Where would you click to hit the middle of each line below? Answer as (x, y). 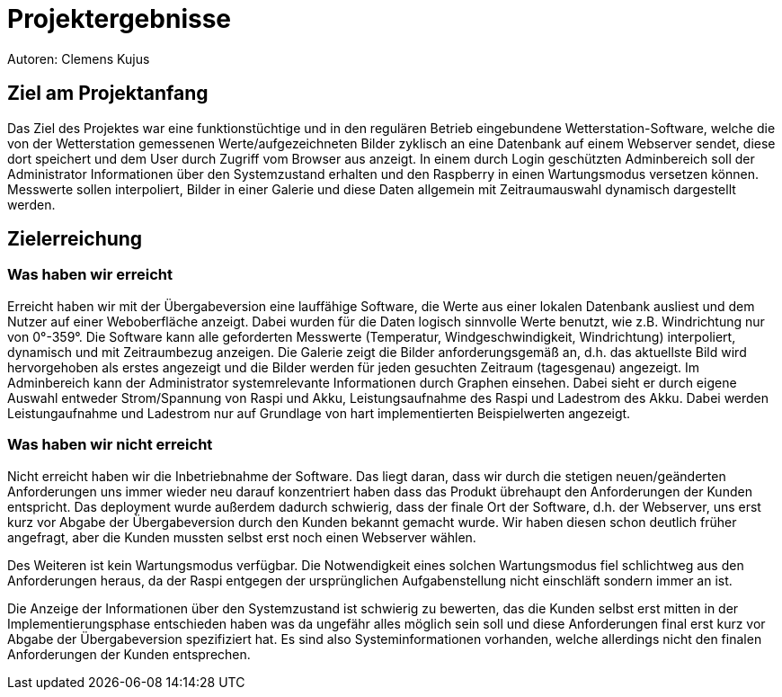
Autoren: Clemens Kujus (79, 58)
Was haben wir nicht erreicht (110, 445)
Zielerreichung (75, 239)
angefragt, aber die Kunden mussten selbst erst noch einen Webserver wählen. (242, 537)
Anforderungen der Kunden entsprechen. (129, 654)
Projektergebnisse (120, 19)
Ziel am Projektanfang (108, 94)
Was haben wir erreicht (90, 275)
